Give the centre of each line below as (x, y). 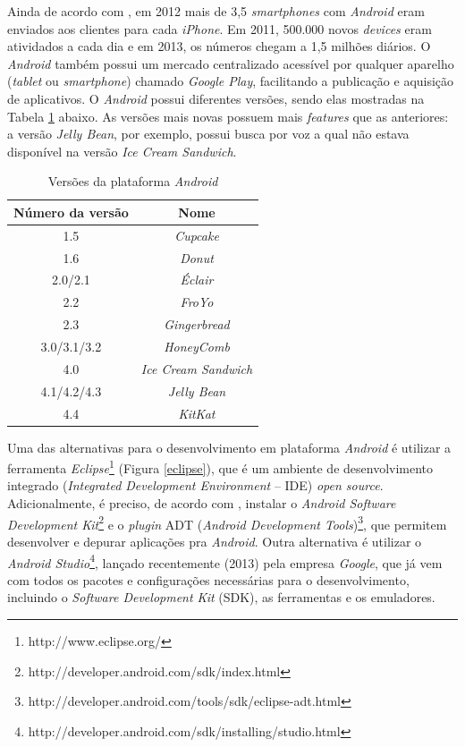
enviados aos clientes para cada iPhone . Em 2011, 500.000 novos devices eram (220, 28)
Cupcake (197, 235)
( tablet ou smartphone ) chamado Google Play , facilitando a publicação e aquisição (231, 81)
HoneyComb (197, 346)
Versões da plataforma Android (133, 181)
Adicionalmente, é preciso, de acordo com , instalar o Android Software (202, 503)
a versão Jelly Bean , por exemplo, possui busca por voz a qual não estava (208, 134)
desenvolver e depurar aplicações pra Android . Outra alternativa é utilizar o (215, 541)
